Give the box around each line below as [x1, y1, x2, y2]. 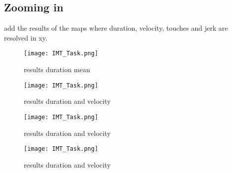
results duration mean [24, 64, 91, 75]
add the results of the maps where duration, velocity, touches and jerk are [4, 23, 228, 33]
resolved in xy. [4, 32, 47, 43]
